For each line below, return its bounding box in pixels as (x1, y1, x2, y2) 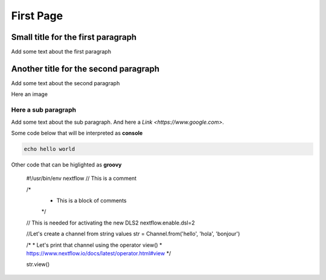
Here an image (11, 91, 48, 98)
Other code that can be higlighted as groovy (11, 161, 122, 168)
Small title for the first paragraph (11, 32, 137, 42)
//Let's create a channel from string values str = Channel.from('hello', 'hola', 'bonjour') (26, 230, 240, 238)
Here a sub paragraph (11, 106, 77, 114)
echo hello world (24, 145, 75, 152)
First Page (11, 9, 63, 22)
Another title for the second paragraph (11, 63, 160, 74)
